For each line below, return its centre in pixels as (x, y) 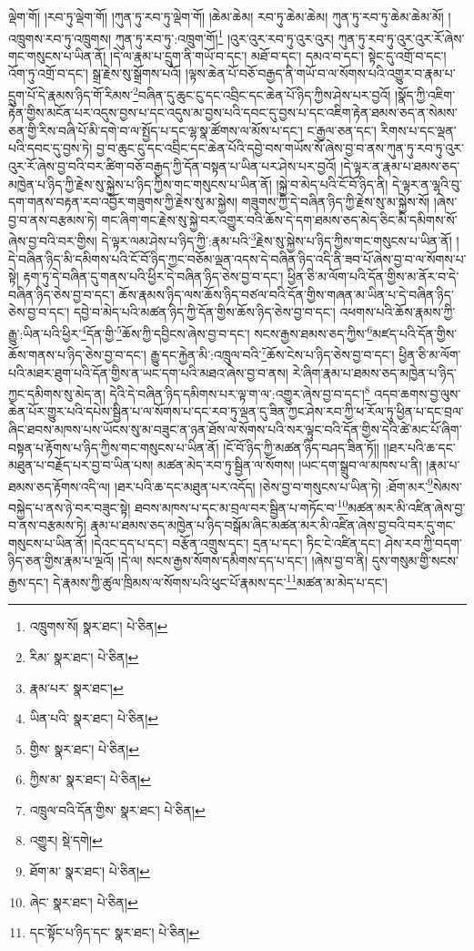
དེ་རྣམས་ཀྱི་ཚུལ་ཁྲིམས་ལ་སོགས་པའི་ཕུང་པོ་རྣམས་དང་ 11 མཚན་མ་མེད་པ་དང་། (220, 581)
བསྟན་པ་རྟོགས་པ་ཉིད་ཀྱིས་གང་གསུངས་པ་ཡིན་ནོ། (114, 447)
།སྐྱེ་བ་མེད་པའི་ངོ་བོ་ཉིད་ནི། (332, 184)
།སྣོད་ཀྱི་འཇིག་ (425, 94)
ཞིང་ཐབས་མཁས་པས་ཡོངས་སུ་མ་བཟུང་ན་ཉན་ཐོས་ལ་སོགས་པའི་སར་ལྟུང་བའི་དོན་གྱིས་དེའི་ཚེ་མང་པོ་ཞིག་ (235, 429)
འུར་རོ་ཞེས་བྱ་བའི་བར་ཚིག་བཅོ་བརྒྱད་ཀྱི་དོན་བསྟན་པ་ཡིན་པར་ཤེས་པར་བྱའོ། (172, 166)
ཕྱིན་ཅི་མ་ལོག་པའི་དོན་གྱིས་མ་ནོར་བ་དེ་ (373, 276)
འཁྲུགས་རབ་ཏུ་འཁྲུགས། (60, 38)
